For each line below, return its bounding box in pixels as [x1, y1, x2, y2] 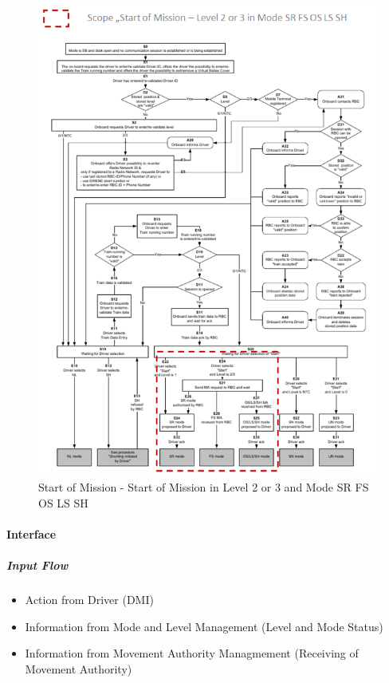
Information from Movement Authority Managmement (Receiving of [25, 645, 359, 661]
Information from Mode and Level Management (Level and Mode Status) [25, 618, 383, 634]
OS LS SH [38, 494, 88, 511]
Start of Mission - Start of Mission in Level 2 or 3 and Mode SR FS [38, 479, 369, 495]
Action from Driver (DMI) [25, 591, 154, 608]
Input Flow [6, 557, 69, 574]
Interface [6, 526, 57, 543]
